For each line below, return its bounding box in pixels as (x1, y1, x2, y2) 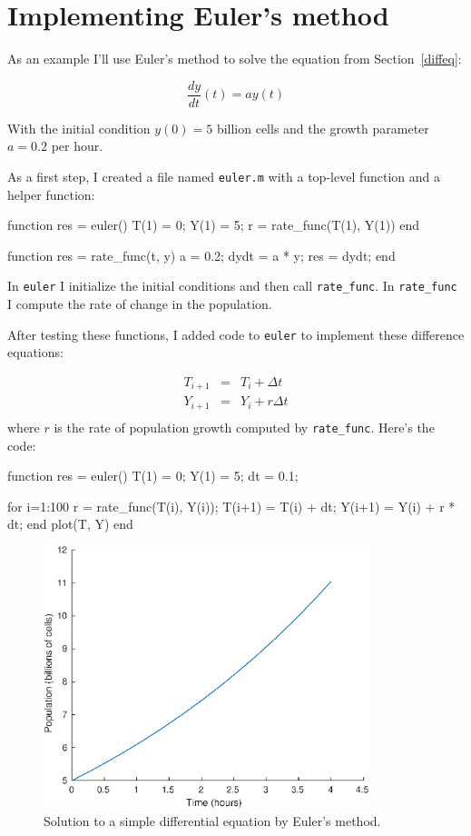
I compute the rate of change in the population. (7, 294, 272, 313)
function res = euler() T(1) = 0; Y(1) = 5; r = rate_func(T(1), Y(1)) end (7, 215, 420, 234)
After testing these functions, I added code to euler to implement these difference (7, 324, 465, 343)
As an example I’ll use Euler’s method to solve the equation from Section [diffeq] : (7, 49, 462, 68)
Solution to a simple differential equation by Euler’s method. (44, 811, 381, 830)
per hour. (51, 136, 103, 155)
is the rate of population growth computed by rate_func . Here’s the (54, 417, 435, 436)
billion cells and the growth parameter (216, 118, 429, 137)
